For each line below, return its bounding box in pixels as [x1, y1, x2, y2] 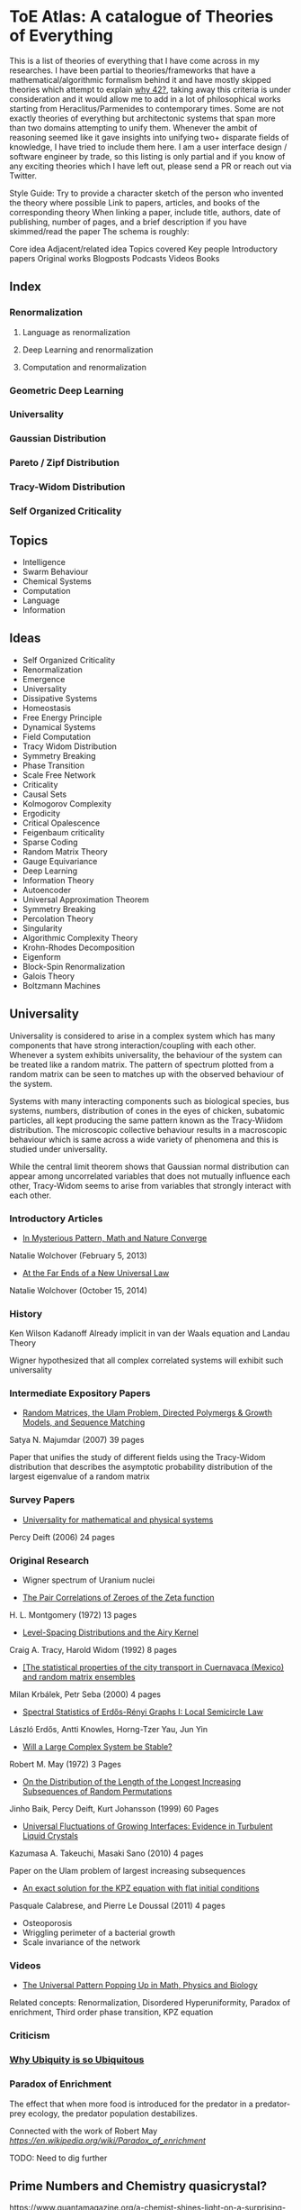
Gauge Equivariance [22, 855, 98, 866]
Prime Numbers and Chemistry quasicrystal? [9, 2178, 268, 2194]
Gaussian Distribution [9, 433, 106, 445]
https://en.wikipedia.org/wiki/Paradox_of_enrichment [9, 2134, 207, 2146]
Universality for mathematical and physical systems [22, 1514, 214, 1525]
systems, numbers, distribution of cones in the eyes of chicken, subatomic [9, 1105, 286, 1116]
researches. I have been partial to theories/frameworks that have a [9, 65, 256, 76]
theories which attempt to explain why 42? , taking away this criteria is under [9, 84, 292, 95]
